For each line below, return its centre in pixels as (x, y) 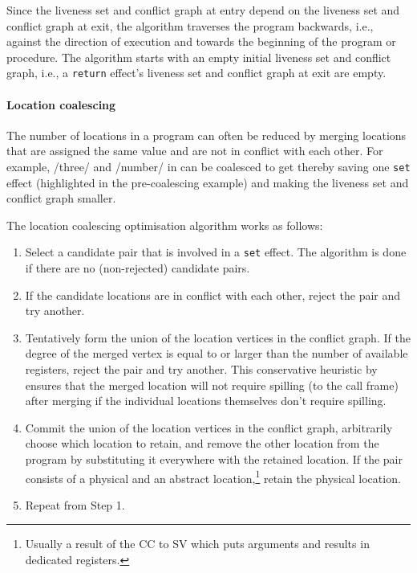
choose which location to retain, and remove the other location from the (202, 443)
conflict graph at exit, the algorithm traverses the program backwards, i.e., (190, 25)
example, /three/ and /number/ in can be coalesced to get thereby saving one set (208, 167)
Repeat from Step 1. (75, 504)
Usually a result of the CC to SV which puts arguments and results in (197, 544)
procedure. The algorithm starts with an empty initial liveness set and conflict (199, 57)
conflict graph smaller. (61, 198)
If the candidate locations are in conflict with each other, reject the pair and (213, 295)
